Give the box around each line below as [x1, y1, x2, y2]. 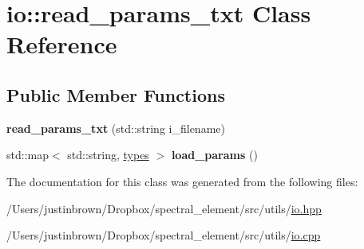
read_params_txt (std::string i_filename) [6, 119, 225, 136]
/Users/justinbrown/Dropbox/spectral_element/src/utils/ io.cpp [6, 227, 321, 243]
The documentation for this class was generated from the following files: [6, 173, 358, 189]
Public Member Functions [6, 82, 225, 107]
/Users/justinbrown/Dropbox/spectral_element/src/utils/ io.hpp [6, 200, 322, 216]
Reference [6, 28, 117, 60]
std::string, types [67, 146, 149, 163]
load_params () [171, 146, 258, 163]
